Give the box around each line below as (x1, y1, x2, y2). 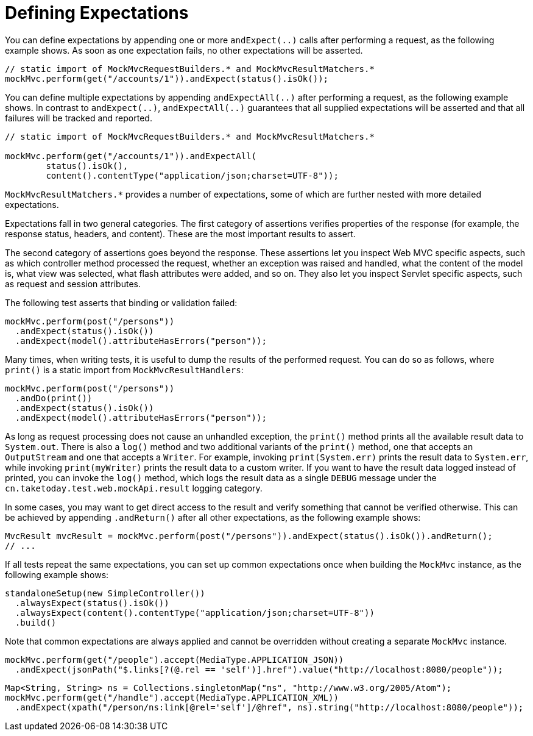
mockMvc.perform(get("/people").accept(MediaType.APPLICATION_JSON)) (5, 654, 344, 665)
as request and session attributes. (5, 278, 141, 289)
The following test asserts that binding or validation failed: (5, 297, 238, 308)
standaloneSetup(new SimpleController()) (5, 588, 205, 598)
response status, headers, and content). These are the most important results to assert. (5, 228, 356, 239)
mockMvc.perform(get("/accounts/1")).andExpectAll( (5, 151, 257, 161)
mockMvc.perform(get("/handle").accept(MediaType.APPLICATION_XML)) (5, 692, 339, 702)
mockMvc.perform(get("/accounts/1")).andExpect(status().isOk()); (5, 73, 329, 84)
